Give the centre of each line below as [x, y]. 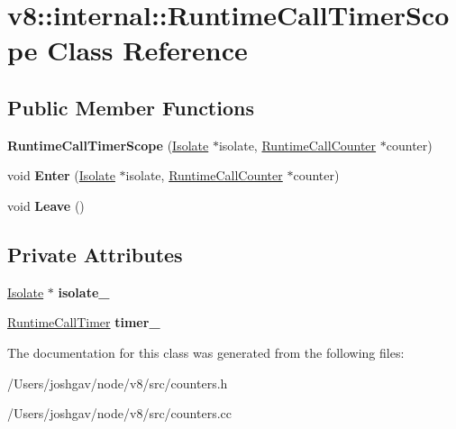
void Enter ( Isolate [61, 175]
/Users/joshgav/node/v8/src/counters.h [118, 383]
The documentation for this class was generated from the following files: [206, 352]
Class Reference [147, 50]
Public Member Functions [131, 107]
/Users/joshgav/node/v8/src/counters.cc [119, 413]
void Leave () [46, 205]
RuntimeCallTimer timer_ [84, 322]
